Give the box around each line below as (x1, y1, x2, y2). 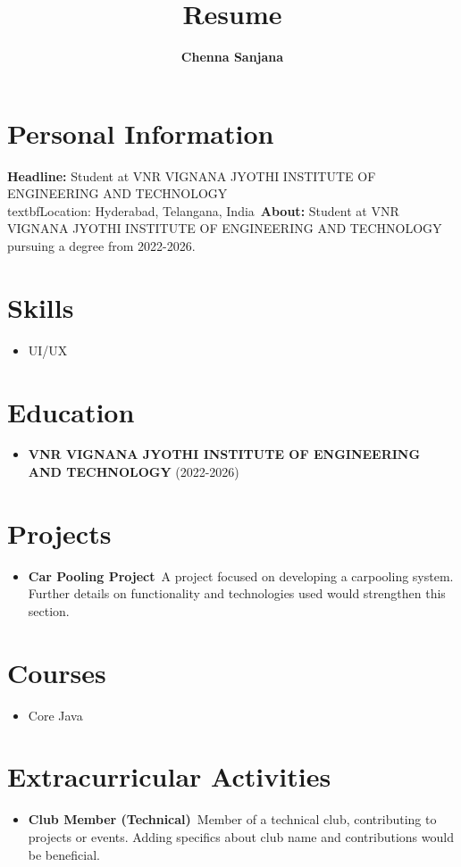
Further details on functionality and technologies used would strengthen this (28, 584, 446, 603)
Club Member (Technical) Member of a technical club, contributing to (28, 810, 437, 829)
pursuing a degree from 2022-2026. (7, 237, 196, 255)
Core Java (28, 705, 83, 724)
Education (7, 393, 135, 429)
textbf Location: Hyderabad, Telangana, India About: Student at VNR (7, 201, 399, 220)
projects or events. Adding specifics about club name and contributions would (28, 828, 454, 846)
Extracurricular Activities (7, 758, 331, 795)
